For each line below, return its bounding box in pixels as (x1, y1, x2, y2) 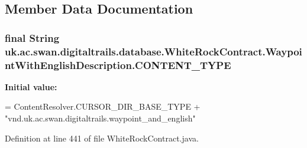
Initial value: (5, 80, 57, 93)
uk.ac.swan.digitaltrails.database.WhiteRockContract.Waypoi (5, 44, 302, 58)
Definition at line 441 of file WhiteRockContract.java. (5, 131, 199, 144)
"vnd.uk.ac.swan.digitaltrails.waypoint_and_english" (5, 112, 196, 124)
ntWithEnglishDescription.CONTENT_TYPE (5, 57, 231, 72)
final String (5, 30, 60, 45)
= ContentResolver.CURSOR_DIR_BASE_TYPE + (5, 100, 201, 113)
